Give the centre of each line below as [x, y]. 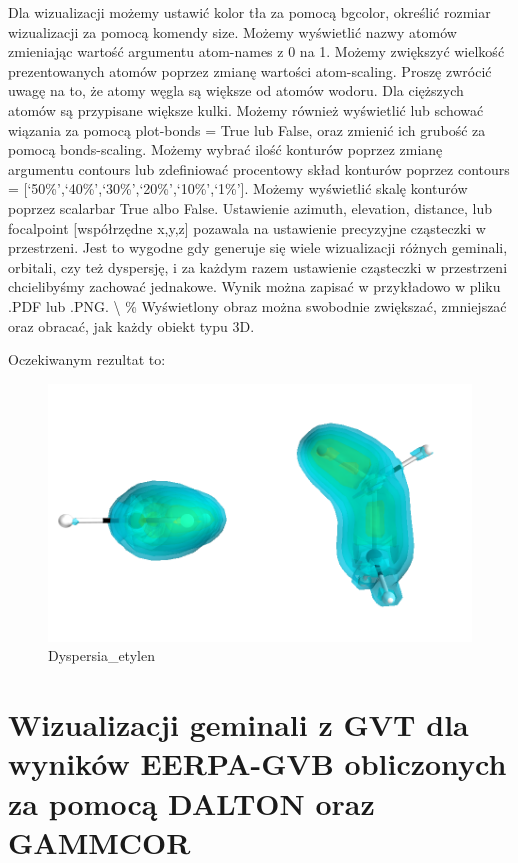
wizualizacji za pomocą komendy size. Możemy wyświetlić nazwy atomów [232, 31]
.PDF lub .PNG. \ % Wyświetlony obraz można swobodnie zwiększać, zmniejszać [257, 305]
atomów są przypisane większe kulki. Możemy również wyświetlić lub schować [246, 109]
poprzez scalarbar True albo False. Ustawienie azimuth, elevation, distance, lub [250, 207]
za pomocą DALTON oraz [191, 802]
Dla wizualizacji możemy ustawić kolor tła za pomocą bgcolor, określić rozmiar [249, 12]
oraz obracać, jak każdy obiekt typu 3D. [131, 325]
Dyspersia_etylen [101, 655]
